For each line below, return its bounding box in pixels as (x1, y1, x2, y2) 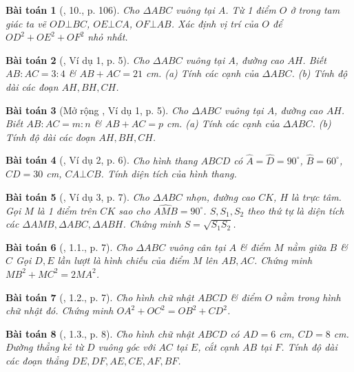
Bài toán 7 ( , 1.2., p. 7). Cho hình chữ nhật (6, 289, 194, 304)
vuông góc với (98, 340, 156, 354)
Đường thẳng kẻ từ (6, 340, 83, 354)
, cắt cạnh (198, 340, 239, 354)
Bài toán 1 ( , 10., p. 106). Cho (6, 3, 140, 17)
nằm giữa (287, 239, 326, 254)
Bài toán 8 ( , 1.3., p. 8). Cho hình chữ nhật (6, 326, 194, 340)
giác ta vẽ (6, 16, 47, 30)
